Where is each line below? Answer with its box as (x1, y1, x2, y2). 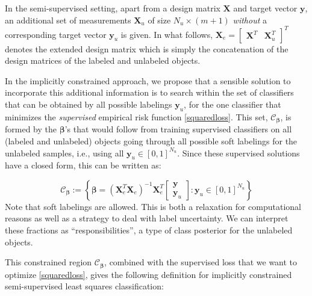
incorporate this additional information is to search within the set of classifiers (5, 86, 294, 99)
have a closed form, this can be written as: (5, 159, 161, 171)
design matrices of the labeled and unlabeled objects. (5, 54, 201, 67)
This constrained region (5, 256, 92, 268)
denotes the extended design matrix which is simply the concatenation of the (5, 42, 289, 55)
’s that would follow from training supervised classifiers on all (64, 123, 292, 135)
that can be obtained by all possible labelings (5, 98, 172, 111)
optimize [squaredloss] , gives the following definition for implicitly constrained (5, 268, 292, 280)
